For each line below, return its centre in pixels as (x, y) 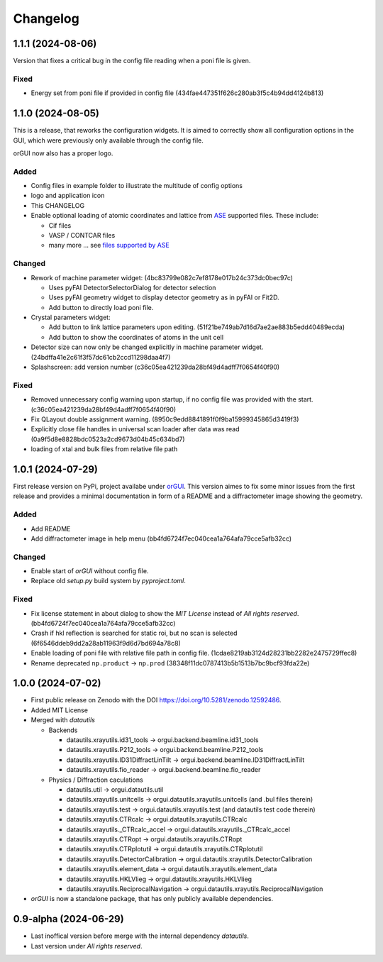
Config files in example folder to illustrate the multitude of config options (137, 186)
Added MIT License (60, 710)
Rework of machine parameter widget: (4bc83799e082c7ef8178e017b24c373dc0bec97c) (162, 277)
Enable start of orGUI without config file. (90, 571)
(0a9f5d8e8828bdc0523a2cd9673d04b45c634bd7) (108, 439)
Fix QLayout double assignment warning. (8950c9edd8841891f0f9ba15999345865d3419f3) (165, 419)
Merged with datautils (63, 720)
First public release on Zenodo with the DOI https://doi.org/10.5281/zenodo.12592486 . (156, 700)
